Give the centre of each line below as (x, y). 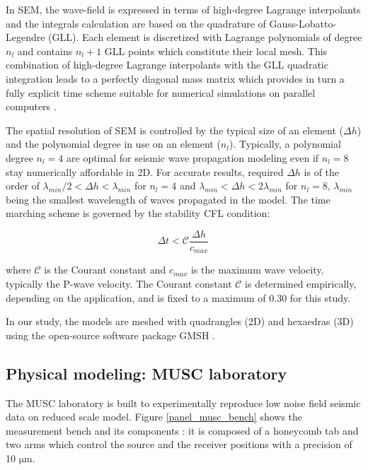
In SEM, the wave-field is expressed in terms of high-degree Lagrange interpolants (183, 9)
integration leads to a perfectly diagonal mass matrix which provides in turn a (175, 78)
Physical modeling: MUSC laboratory (146, 373)
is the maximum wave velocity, (257, 270)
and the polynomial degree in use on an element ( (113, 144)
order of (23, 186)
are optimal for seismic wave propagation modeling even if (193, 157)
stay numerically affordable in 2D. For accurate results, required (145, 171)
